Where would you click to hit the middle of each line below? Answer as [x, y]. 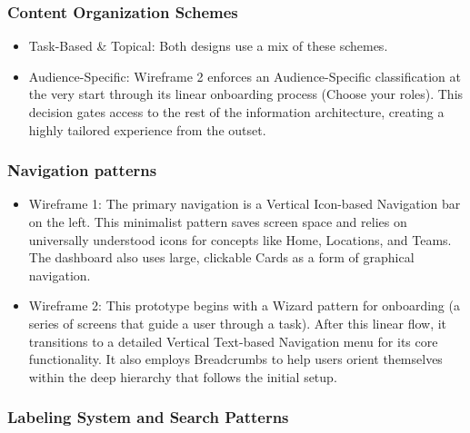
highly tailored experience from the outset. [147, 129]
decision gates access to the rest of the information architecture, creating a [236, 112]
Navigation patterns [82, 170]
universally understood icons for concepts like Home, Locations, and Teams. [240, 239]
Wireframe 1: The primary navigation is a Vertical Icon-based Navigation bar [245, 204]
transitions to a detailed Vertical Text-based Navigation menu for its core [233, 341]
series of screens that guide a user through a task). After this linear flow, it [238, 323]
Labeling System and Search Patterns [148, 417]
